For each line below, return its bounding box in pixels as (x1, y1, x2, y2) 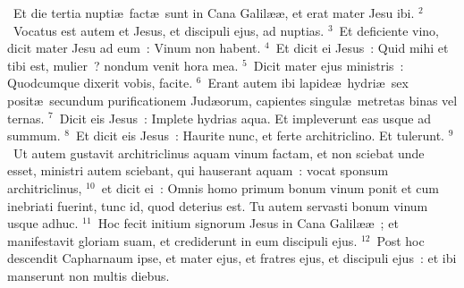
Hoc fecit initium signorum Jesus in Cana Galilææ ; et (97, 214, 399, 233)
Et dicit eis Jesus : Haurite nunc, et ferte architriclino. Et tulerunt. (75, 126, 445, 145)
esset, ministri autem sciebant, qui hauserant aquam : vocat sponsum (7, 161, 389, 180)
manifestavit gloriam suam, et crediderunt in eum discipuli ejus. (7, 231, 358, 250)
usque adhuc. (7, 214, 79, 233)
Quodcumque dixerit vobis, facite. (7, 73, 193, 92)
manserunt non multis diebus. (7, 266, 170, 284)
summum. (7, 126, 61, 145)
